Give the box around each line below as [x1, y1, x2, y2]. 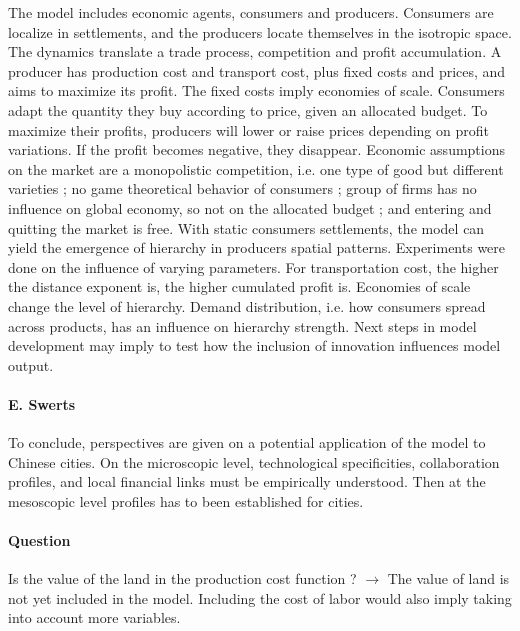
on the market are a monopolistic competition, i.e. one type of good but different [8, 158, 504, 179]
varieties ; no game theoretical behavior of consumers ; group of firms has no [8, 178, 477, 199]
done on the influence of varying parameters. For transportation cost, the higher [8, 256, 499, 277]
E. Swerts [8, 393, 76, 414]
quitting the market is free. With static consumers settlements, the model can [8, 217, 485, 238]
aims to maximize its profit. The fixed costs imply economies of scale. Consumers [8, 80, 505, 101]
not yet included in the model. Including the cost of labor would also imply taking [8, 587, 512, 608]
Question [8, 530, 71, 551]
